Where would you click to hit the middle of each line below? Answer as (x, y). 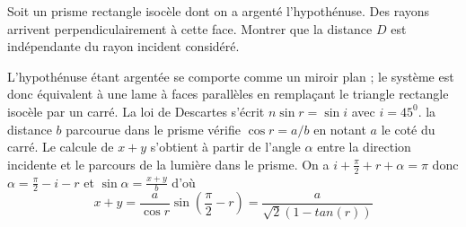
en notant (340, 129)
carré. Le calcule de (61, 147)
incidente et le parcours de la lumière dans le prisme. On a (168, 164)
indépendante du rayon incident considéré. (123, 46)
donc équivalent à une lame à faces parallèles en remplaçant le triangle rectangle (228, 94)
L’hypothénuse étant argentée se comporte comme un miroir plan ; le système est (231, 76)
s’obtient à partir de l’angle (225, 147)
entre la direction (364, 147)
